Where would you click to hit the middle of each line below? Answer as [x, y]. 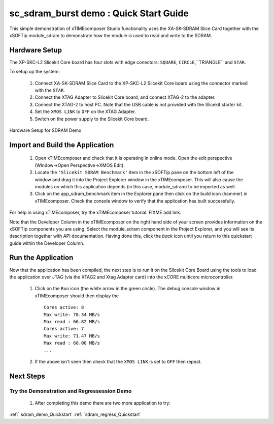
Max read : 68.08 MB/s [72, 343]
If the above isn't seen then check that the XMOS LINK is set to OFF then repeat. [118, 361]
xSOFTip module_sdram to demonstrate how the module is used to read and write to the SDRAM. [111, 35]
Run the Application [41, 258]
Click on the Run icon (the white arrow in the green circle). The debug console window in [128, 289]
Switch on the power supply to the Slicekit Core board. [92, 119]
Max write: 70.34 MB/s [72, 315]
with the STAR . [50, 90]
